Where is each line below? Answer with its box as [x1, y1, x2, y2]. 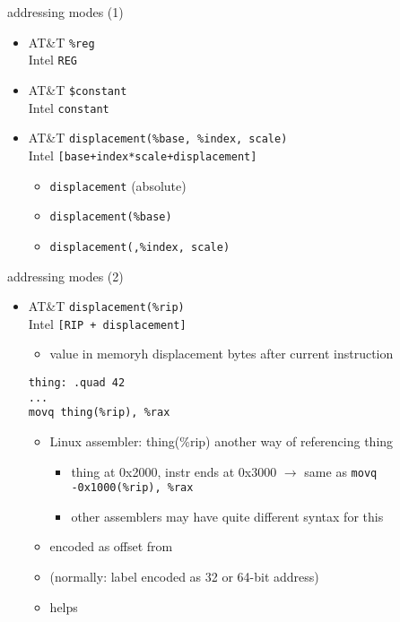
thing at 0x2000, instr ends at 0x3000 [71, 462, 277, 480]
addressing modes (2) [7, 266, 124, 285]
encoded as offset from [49, 537, 173, 556]
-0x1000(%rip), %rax [71, 481, 194, 495]
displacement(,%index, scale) [49, 240, 230, 254]
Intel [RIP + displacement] [28, 314, 187, 333]
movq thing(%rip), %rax [28, 406, 170, 419]
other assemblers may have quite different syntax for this [71, 506, 384, 525]
